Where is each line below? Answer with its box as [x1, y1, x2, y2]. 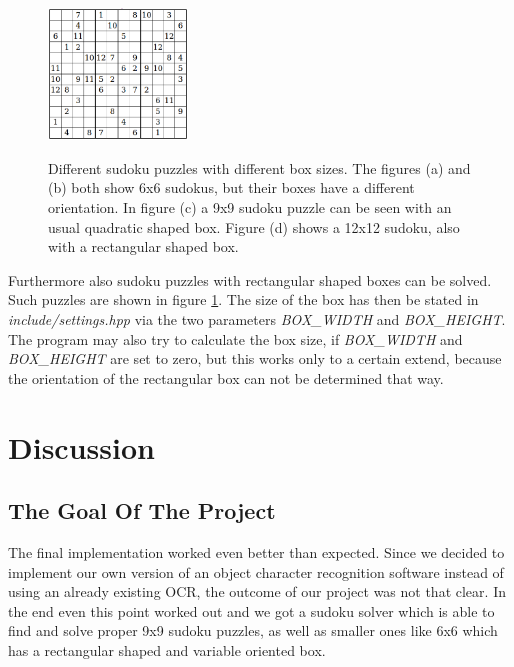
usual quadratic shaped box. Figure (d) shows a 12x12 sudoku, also [48, 216, 460, 237]
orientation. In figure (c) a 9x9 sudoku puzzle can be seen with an [48, 197, 452, 218]
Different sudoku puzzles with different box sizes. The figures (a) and [48, 157, 471, 178]
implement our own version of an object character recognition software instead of [8, 561, 504, 582]
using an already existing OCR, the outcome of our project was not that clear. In [8, 581, 506, 602]
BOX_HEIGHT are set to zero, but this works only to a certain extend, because [8, 348, 502, 369]
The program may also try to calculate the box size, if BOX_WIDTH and [8, 328, 463, 349]
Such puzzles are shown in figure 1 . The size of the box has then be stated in [8, 289, 479, 310]
